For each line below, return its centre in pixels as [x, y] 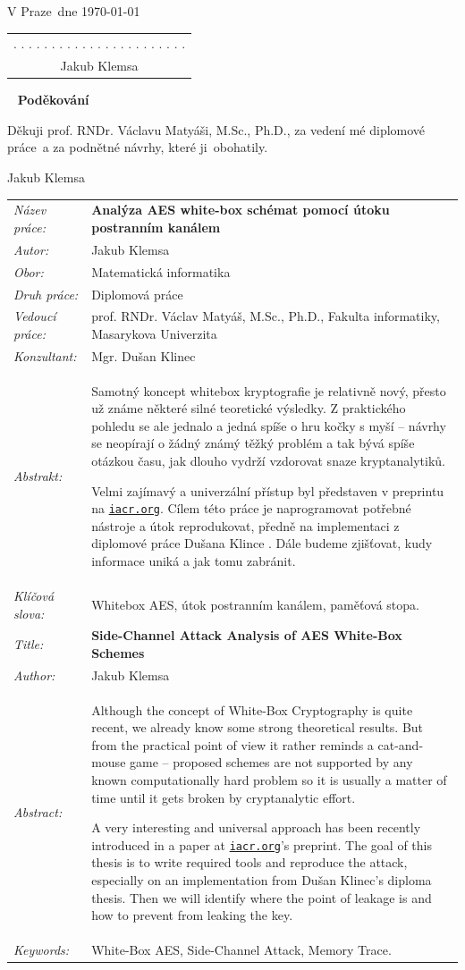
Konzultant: [45, 355]
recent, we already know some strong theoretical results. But [258, 727]
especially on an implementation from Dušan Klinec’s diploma [262, 880]
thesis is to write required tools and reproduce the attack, [249, 862]
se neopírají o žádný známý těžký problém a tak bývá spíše [253, 443]
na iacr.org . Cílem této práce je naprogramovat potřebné [251, 508]
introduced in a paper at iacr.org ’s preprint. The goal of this [262, 844]
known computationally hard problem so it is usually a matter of [269, 780]
